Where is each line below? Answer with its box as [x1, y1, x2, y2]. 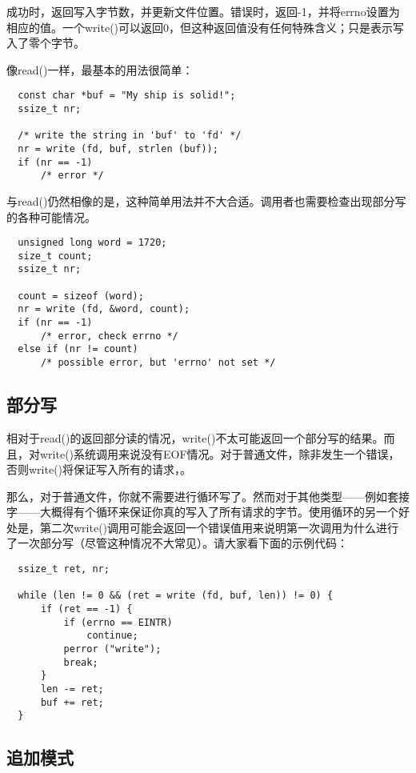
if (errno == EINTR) [63, 616, 173, 628]
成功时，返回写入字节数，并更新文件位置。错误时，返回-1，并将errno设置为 [6, 3, 400, 19]
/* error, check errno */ [40, 330, 178, 342]
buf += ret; [40, 696, 104, 708]
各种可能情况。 [17, 208, 96, 225]
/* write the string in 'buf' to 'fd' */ [18, 130, 242, 142]
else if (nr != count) [18, 343, 138, 355]
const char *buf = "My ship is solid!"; [18, 90, 236, 102]
